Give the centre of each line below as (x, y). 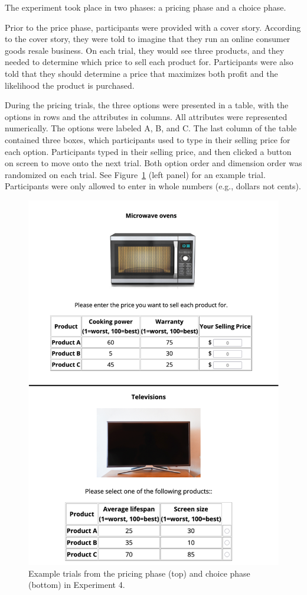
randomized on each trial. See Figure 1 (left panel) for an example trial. (135, 174)
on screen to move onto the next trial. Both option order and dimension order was (153, 163)
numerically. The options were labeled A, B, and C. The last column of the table (151, 128)
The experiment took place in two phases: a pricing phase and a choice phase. (146, 7)
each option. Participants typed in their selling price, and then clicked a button (148, 151)
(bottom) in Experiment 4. (77, 585)
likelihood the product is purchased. (70, 85)
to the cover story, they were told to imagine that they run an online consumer (148, 39)
